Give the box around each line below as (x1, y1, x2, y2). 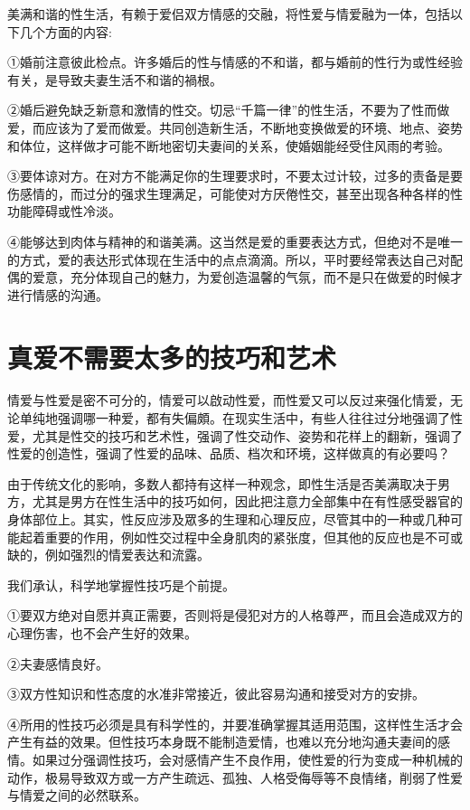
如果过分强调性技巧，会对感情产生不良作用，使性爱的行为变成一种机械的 (32, 749, 463, 768)
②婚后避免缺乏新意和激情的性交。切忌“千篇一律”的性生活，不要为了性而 (7, 100, 437, 119)
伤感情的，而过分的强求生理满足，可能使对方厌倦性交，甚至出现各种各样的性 (7, 184, 463, 202)
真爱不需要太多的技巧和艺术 (7, 338, 337, 375)
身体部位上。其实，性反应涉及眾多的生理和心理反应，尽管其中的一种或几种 (7, 510, 450, 528)
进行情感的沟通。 (7, 285, 108, 304)
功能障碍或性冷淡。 (7, 202, 121, 221)
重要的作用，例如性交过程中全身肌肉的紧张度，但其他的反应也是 (44, 527, 425, 546)
